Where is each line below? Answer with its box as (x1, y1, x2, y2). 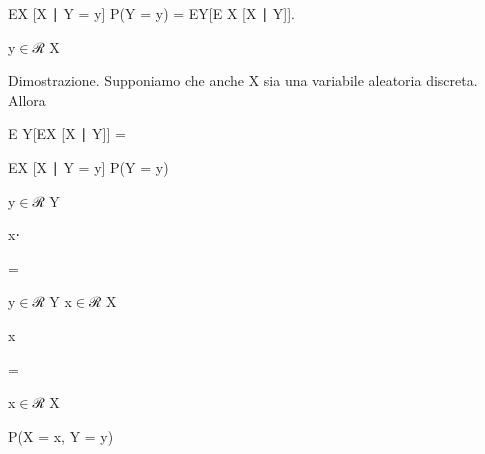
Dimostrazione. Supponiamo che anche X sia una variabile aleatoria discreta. (8, 70, 478, 91)
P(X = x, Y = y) (8, 425, 114, 446)
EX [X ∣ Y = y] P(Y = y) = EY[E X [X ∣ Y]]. (8, 3, 295, 23)
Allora (8, 89, 46, 110)
